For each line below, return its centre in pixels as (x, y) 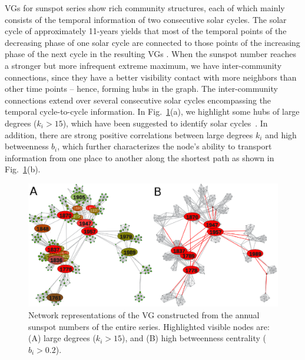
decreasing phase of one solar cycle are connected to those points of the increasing (152, 42)
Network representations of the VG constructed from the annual (144, 315)
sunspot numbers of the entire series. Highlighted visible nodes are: (149, 326)
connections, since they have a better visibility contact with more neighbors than (151, 77)
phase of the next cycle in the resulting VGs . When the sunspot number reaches (150, 54)
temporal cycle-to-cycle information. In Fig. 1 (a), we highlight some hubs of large (152, 111)
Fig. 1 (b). (23, 169)
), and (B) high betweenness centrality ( (194, 338)
